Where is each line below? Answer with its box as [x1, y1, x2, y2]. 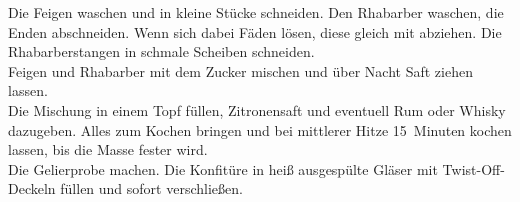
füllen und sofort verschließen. [60, 178, 243, 199]
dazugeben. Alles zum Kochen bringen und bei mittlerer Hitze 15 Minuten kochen [8, 119, 512, 140]
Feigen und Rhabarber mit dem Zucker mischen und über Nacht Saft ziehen [8, 60, 473, 81]
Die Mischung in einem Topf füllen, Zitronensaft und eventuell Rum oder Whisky [8, 99, 506, 120]
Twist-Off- [442, 158, 505, 179]
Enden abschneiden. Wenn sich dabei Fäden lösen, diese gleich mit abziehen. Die [8, 21, 502, 42]
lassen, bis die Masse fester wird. [8, 139, 208, 160]
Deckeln [8, 178, 56, 199]
